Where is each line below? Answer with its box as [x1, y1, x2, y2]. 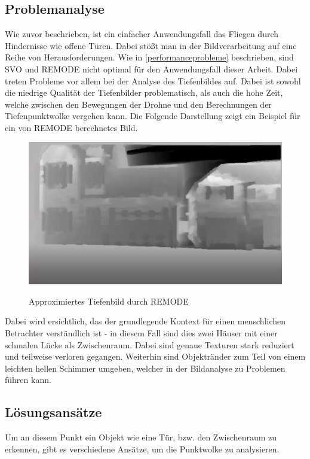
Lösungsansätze [5, 403, 102, 421]
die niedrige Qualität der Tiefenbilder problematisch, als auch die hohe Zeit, [5, 86, 283, 99]
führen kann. [5, 373, 51, 386]
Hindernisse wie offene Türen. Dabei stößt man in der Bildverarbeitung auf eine [5, 39, 297, 51]
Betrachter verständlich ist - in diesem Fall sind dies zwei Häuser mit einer [5, 327, 278, 339]
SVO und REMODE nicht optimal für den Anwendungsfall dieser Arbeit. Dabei [5, 62, 298, 75]
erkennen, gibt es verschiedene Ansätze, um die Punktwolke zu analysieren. [5, 442, 280, 455]
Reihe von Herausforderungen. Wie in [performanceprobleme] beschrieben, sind [5, 51, 294, 63]
